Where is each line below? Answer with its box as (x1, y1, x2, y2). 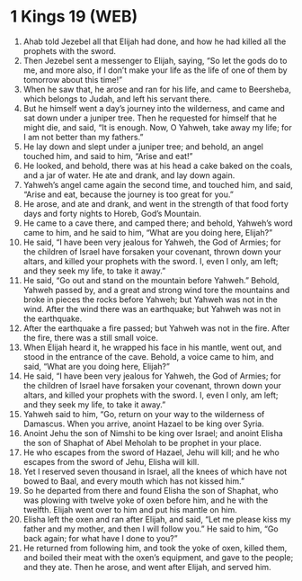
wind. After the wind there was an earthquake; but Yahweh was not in (22, 303, 281, 314)
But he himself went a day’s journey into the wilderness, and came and (22, 103, 286, 113)
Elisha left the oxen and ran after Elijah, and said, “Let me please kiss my (22, 514, 291, 524)
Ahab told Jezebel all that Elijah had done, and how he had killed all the (22, 36, 287, 47)
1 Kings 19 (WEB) (10, 6, 138, 27)
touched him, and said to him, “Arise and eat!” (22, 150, 193, 161)
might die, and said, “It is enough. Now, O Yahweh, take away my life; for (22, 121, 292, 132)
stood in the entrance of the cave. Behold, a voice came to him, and (22, 351, 274, 362)
